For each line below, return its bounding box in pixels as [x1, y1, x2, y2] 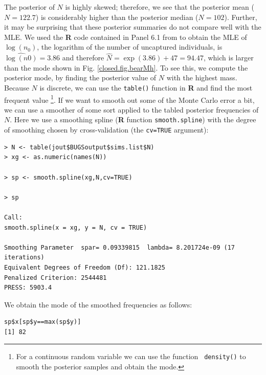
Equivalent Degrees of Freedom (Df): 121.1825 [4, 263, 165, 271]
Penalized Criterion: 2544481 [4, 274, 107, 281]
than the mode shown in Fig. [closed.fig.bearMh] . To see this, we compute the [4, 62, 248, 73]
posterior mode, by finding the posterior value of [4, 72, 157, 83]
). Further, [224, 11, 257, 22]
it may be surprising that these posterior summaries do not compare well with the [4, 21, 261, 32]
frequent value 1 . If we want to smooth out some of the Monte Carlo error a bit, [4, 93, 255, 105]
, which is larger [203, 52, 254, 63]
